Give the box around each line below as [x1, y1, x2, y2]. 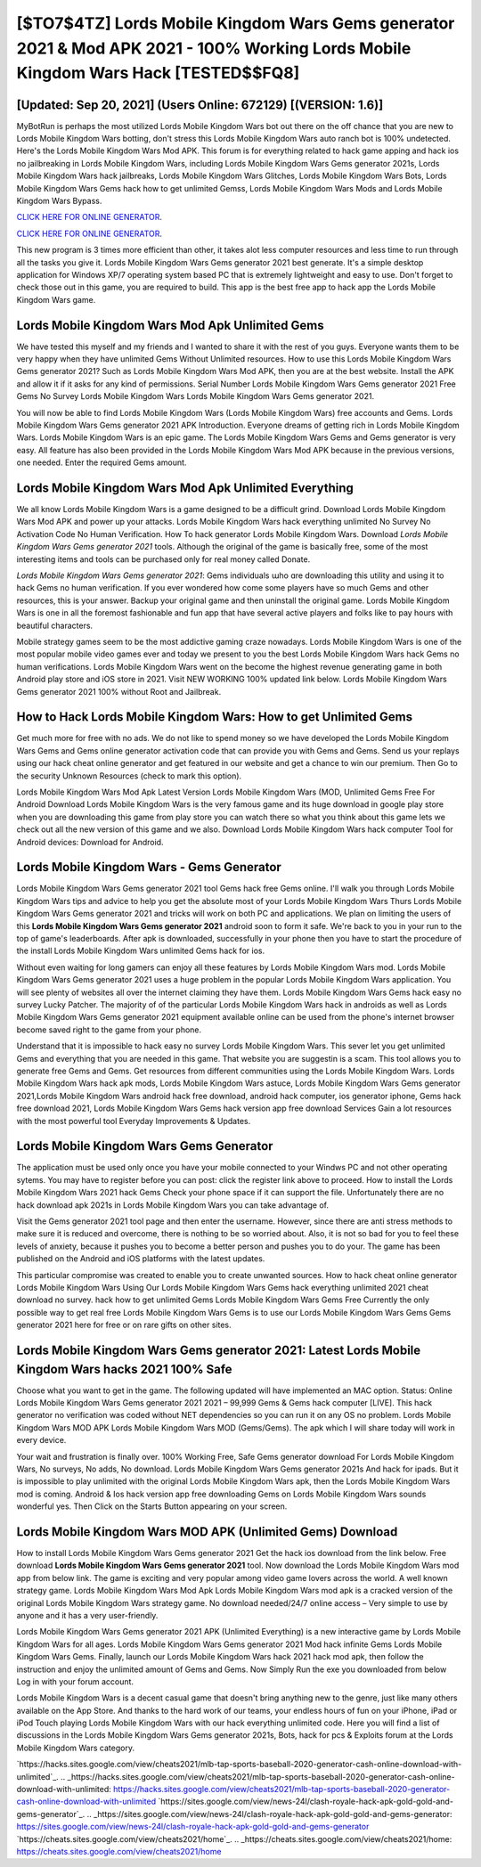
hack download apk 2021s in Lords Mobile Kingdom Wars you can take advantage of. [16, 1199, 330, 1211]
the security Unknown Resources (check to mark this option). [16, 770, 242, 781]
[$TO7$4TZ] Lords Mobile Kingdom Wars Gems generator [16, 13, 455, 33]
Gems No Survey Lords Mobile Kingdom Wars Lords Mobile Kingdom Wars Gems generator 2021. [16, 391, 374, 402]
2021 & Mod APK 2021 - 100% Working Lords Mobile [16, 38, 412, 58]
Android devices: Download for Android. [16, 836, 164, 847]
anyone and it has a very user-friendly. [16, 1610, 159, 1620]
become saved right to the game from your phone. [16, 1024, 202, 1035]
